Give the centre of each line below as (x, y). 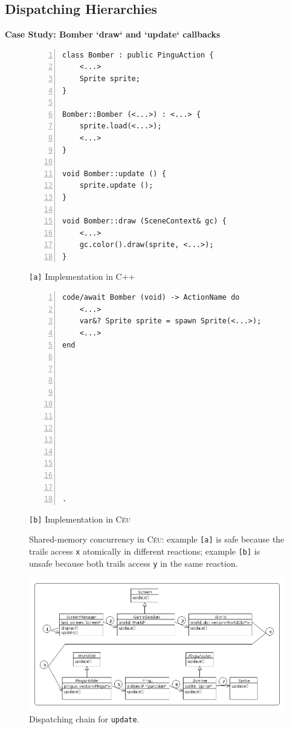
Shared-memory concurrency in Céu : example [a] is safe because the (157, 539)
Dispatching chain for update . (84, 719)
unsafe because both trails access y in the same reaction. (134, 563)
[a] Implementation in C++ (82, 276)
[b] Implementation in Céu (80, 519)
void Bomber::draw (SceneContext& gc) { (145, 221)
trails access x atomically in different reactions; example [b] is (145, 551)
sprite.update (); (116, 186)
